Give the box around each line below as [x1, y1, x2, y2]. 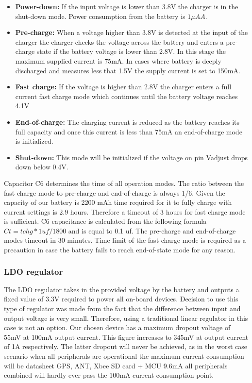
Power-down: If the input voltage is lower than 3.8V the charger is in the [15, 1, 238, 11]
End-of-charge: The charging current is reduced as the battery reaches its [15, 117, 240, 127]
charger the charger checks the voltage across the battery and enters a [15, 36, 224, 47]
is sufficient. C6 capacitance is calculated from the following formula [4, 216, 207, 226]
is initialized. [15, 136, 53, 146]
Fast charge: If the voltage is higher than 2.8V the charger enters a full [15, 82, 232, 92]
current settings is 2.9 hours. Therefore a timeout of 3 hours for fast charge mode [4, 206, 246, 216]
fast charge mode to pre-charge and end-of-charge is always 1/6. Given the [4, 187, 225, 198]
